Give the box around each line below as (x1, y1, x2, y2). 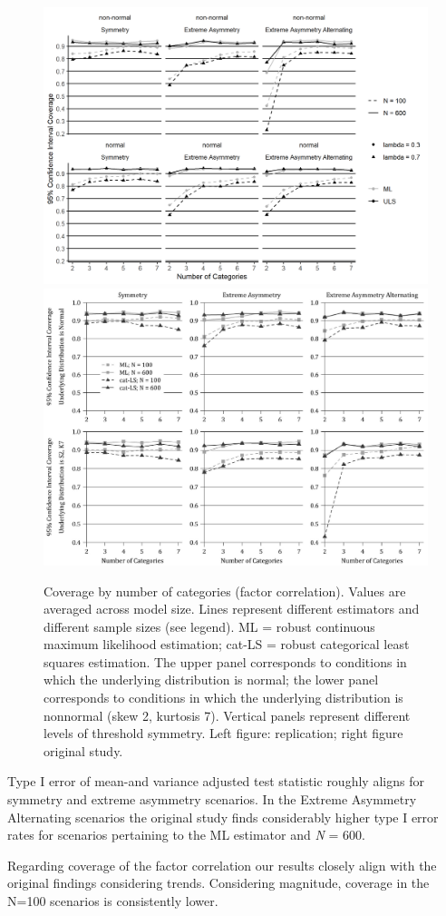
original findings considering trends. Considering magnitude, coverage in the (7, 873, 430, 892)
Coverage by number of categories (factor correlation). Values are (44, 581, 406, 600)
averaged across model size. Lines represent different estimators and (44, 599, 420, 618)
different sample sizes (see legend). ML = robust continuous (44, 616, 375, 635)
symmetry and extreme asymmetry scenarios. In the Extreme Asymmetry (7, 790, 417, 809)
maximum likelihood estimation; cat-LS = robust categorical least (44, 635, 410, 654)
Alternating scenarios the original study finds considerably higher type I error (7, 807, 439, 826)
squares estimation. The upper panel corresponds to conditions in (44, 652, 407, 671)
